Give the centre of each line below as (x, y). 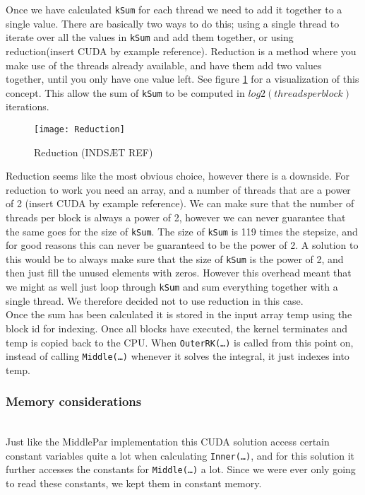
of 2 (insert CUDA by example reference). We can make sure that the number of (180, 203)
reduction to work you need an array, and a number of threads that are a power (178, 189)
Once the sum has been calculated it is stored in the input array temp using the (179, 314)
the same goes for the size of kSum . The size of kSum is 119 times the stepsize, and (182, 231)
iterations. (28, 106)
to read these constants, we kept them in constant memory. (134, 483)
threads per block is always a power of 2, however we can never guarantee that (176, 217)
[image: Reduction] (79, 129)
